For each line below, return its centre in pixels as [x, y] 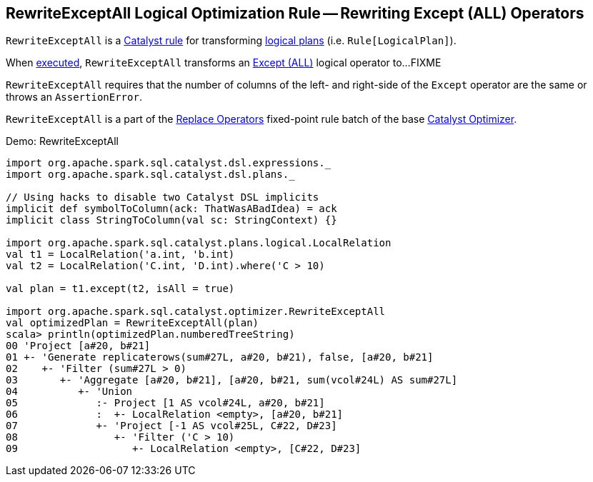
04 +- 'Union [69, 392]
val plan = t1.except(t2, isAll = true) [120, 289]
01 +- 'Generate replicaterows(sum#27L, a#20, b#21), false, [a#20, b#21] [220, 357]
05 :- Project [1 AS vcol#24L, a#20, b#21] [165, 403]
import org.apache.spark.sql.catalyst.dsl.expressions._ [169, 163]
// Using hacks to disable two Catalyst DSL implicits [163, 197]
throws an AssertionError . [74, 97]
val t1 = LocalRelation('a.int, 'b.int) [120, 255]
